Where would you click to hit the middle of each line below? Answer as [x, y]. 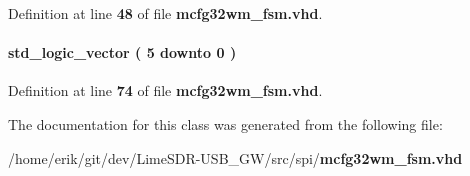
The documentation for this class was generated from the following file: [225, 123]
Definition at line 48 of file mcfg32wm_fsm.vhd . [165, 13]
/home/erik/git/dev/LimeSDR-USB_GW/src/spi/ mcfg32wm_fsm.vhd [235, 157]
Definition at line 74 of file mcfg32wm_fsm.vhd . [165, 90]
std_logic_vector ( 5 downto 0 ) [122, 52]
